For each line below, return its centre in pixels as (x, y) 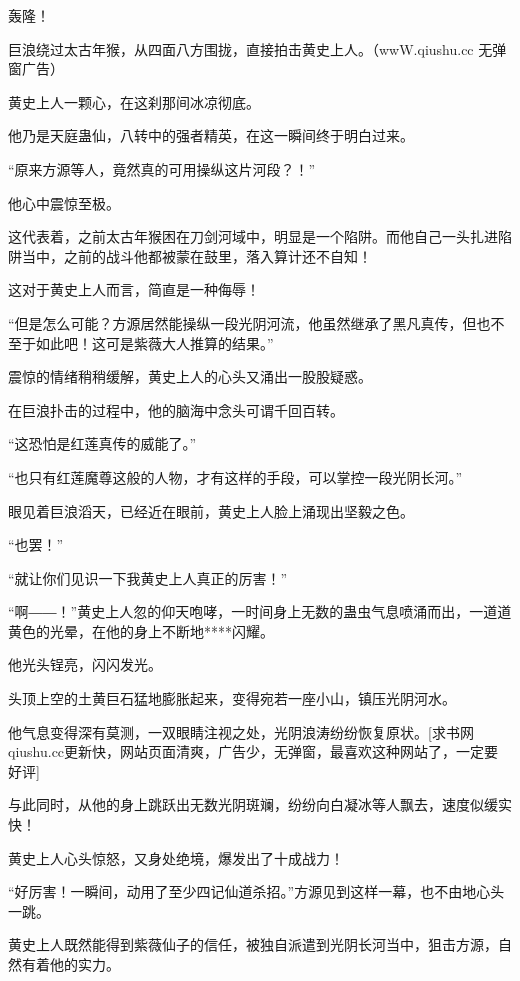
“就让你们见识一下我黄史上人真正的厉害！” (148, 577)
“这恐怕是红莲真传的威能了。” (102, 443)
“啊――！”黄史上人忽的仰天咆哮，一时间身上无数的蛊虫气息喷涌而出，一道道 (260, 611)
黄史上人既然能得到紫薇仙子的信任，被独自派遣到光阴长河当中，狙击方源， (253, 944)
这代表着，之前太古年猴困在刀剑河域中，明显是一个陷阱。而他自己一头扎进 (253, 236)
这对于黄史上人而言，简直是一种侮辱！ (134, 289)
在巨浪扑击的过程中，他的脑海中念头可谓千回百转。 (176, 409)
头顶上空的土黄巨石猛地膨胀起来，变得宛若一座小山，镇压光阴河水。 (232, 698)
